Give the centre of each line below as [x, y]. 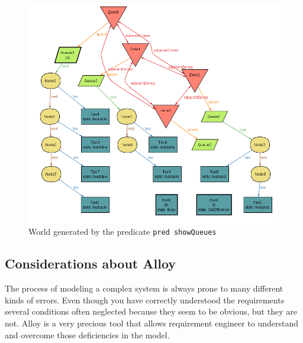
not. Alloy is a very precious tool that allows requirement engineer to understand [151, 323]
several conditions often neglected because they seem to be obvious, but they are [151, 311]
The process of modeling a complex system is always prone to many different [144, 288]
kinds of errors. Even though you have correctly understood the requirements [145, 300]
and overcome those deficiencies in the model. [87, 334]
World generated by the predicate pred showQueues [123, 232]
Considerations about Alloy [91, 263]
